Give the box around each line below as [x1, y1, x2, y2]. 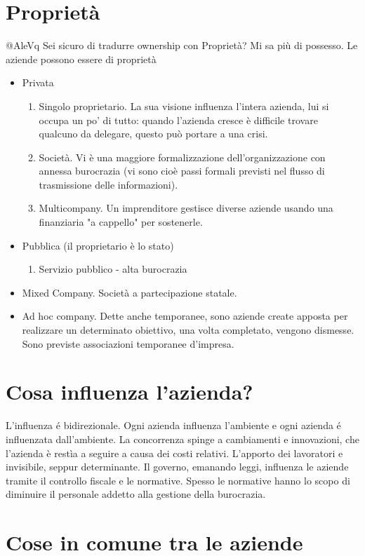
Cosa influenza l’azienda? [6, 377, 253, 406]
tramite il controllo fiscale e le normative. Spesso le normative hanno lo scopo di [6, 473, 350, 487]
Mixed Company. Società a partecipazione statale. [22, 285, 237, 299]
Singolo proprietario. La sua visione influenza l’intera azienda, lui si [39, 98, 329, 113]
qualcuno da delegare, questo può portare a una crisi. [39, 126, 268, 141]
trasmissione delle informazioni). [39, 177, 178, 191]
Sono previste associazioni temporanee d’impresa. [22, 336, 234, 351]
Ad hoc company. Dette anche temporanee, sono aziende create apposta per [22, 308, 348, 323]
